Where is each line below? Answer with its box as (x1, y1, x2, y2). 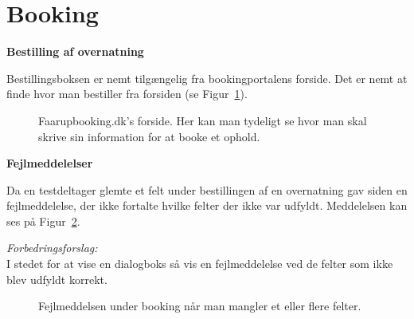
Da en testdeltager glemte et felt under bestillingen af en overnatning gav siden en (6, 181, 408, 198)
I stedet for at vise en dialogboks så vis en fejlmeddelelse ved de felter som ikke (6, 255, 393, 272)
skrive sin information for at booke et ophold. (38, 128, 260, 144)
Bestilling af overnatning (6, 43, 144, 60)
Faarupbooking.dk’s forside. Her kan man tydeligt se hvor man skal (38, 112, 367, 128)
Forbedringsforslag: (6, 239, 98, 256)
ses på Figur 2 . (6, 212, 80, 229)
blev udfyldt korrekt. (6, 270, 107, 287)
